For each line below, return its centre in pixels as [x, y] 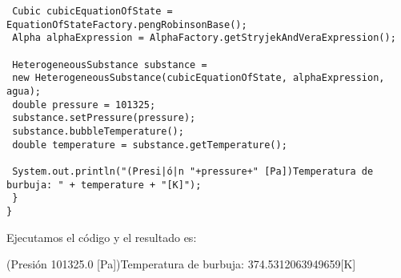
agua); [24, 91]
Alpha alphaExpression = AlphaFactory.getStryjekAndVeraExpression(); [204, 38]
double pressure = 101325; [84, 105]
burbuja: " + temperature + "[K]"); [104, 185]
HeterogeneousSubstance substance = [110, 64]
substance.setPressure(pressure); [104, 118]
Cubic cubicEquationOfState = [92, 11]
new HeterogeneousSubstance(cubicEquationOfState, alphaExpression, [198, 78]
